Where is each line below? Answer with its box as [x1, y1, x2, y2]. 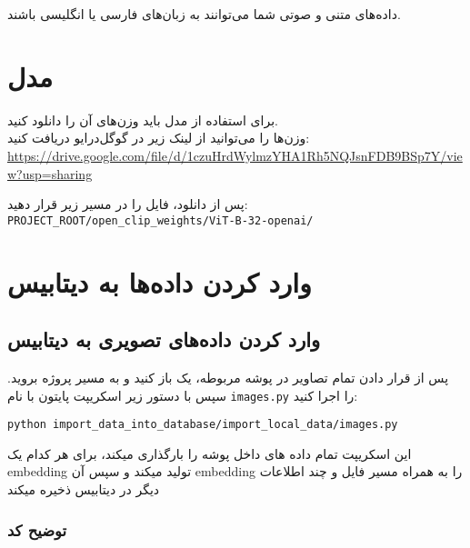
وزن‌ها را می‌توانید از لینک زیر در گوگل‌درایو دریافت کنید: [7, 128, 310, 147]
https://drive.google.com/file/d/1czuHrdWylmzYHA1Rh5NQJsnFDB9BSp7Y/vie [7, 145, 463, 164]
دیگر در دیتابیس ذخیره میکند [7, 480, 160, 499]
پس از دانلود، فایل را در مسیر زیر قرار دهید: [7, 194, 248, 214]
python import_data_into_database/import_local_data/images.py [7, 418, 398, 432]
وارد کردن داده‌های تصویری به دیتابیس [7, 325, 321, 354]
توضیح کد [7, 518, 67, 541]
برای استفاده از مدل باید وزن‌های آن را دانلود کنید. [7, 110, 278, 129]
